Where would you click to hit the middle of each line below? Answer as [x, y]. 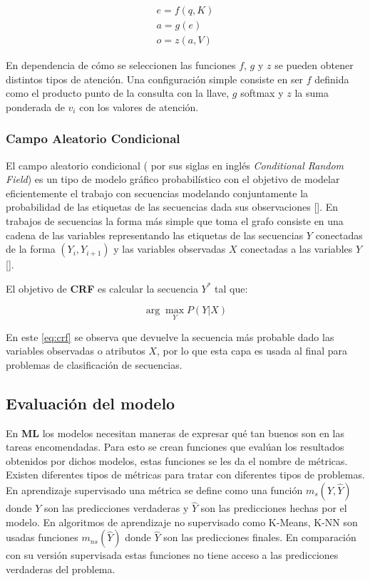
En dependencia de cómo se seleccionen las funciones [121, 65]
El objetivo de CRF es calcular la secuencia [102, 288]
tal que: [231, 288]
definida [332, 79]
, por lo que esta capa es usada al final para [252, 351]
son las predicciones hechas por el [274, 508]
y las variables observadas [170, 249]
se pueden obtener [314, 65]
